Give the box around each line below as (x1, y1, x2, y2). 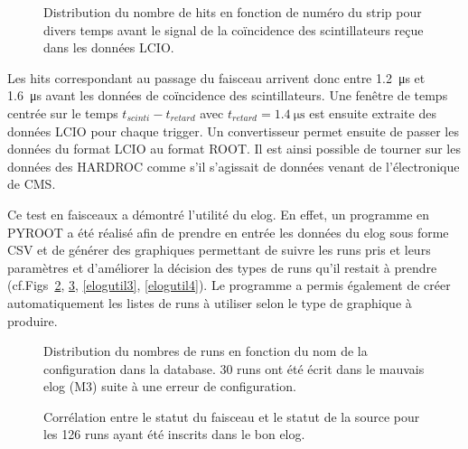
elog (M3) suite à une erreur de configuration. (43, 377, 296, 396)
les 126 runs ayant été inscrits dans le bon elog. (43, 425, 305, 444)
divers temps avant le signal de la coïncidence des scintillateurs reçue (43, 20, 424, 39)
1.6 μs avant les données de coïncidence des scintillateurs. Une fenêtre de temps (7, 86, 448, 105)
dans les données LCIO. (43, 38, 174, 57)
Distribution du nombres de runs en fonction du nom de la (43, 341, 368, 360)
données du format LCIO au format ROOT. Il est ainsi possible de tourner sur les (7, 139, 461, 158)
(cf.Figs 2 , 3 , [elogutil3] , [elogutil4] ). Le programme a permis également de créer (7, 276, 451, 295)
